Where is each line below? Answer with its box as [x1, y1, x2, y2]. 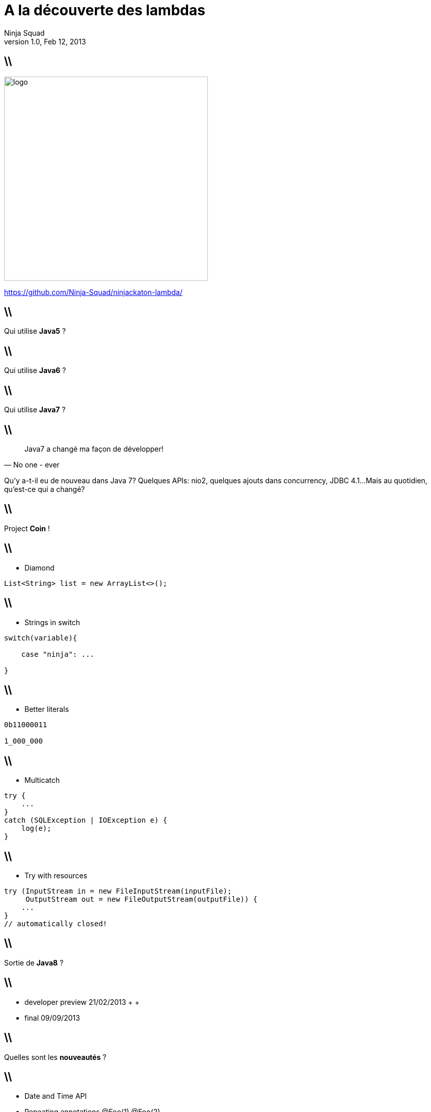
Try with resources [24, 871, 88, 880]
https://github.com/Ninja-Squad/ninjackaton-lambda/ [4, 287, 182, 296]
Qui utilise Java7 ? [4, 405, 66, 414]
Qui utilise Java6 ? [4, 366, 66, 375]
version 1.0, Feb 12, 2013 [4, 37, 86, 46]
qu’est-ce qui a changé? [4, 484, 85, 493]
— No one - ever [4, 460, 60, 469]
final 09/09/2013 [24, 1013, 80, 1022]
